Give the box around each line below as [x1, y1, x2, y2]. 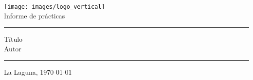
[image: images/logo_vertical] [4, 3, 105, 10]
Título [4, 34, 23, 44]
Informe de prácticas [4, 10, 65, 20]
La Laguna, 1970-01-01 [4, 67, 72, 77]
